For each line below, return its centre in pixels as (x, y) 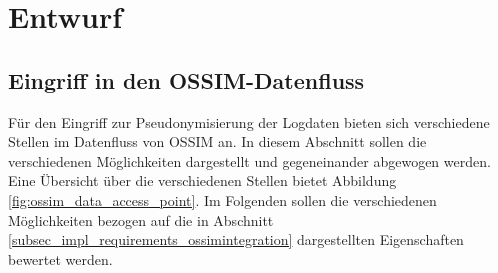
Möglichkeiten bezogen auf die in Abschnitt (141, 219)
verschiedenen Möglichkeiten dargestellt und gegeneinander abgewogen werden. (249, 160)
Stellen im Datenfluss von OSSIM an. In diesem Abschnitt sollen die (217, 141)
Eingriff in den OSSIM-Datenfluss (186, 79)
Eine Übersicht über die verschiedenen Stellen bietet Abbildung (202, 180)
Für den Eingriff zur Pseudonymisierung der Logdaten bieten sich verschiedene (249, 121)
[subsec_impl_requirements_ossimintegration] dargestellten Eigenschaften (236, 239)
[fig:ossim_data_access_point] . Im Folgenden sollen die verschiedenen (222, 199)
